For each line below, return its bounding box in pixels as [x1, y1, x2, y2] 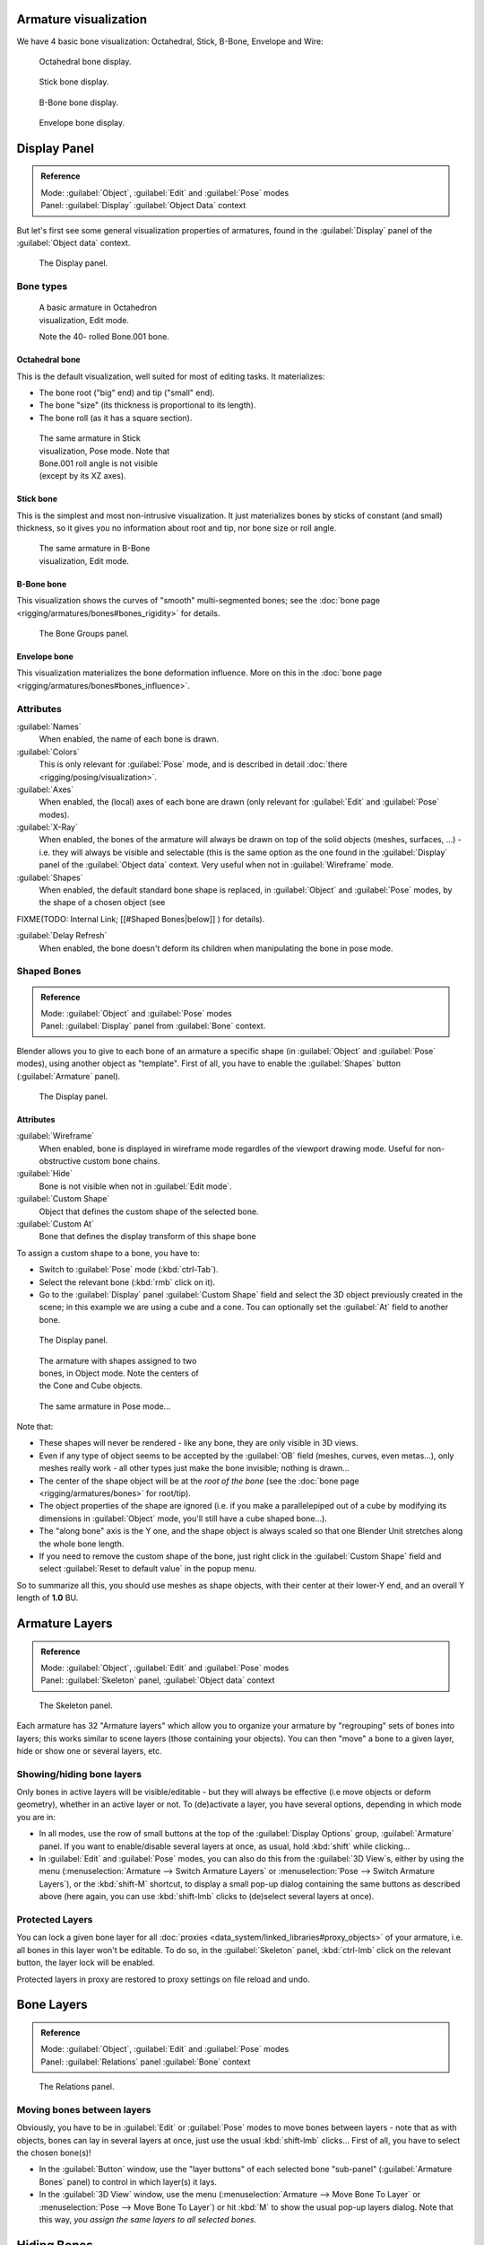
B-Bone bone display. [39, 97, 119, 108]
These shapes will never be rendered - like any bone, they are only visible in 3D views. [39, 1438, 359, 1448]
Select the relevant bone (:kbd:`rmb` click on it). [39, 1276, 215, 1288]
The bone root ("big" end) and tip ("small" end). [39, 387, 215, 398]
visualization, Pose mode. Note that [39, 445, 170, 456]
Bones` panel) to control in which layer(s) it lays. [39, 2176, 217, 2187]
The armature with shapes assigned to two [39, 1355, 197, 1366]
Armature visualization [16, 12, 148, 27]
